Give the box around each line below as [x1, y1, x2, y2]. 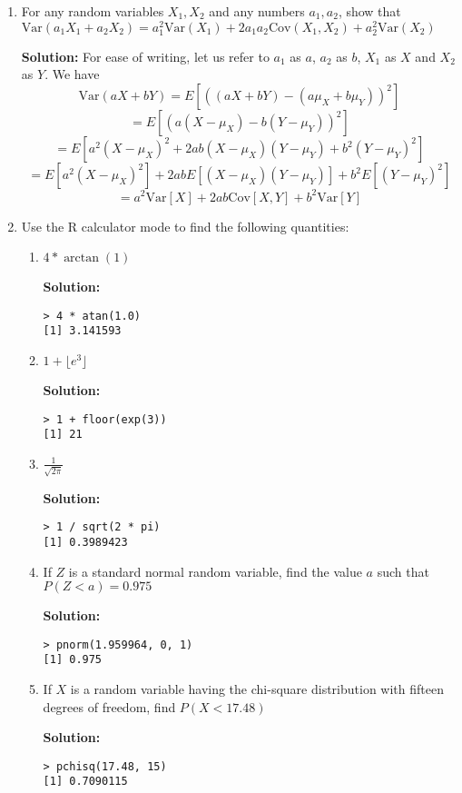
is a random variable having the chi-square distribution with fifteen [70, 679, 444, 699]
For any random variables [21, 2, 164, 20]
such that [377, 561, 429, 580]
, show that [338, 2, 401, 20]
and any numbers [209, 2, 305, 20]
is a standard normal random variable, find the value [68, 561, 362, 580]
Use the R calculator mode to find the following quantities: [21, 216, 349, 235]
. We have [44, 64, 100, 84]
